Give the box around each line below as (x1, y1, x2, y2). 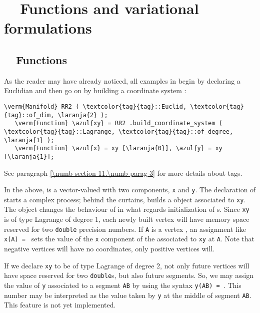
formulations (4, 18, 92, 38)
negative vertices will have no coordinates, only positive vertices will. (4, 243, 215, 254)
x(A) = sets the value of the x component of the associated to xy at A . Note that (4, 233, 255, 244)
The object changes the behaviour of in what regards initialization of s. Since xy (4, 204, 249, 214)
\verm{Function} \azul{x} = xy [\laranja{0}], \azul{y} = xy (14, 145, 222, 152)
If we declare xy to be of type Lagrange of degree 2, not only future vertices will (4, 260, 249, 270)
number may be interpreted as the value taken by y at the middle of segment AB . (4, 289, 251, 300)
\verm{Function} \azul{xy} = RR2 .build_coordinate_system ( (14, 120, 222, 127)
